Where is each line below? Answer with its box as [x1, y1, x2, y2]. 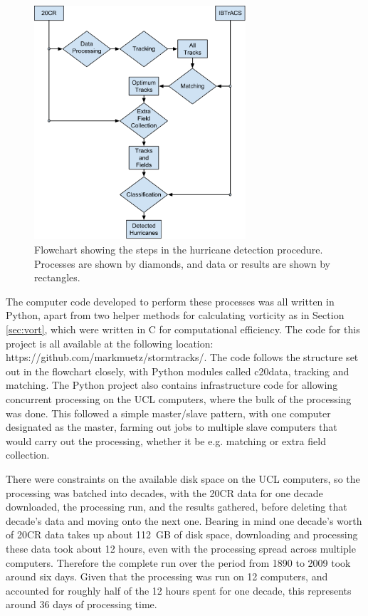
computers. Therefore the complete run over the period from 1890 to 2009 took [6, 555, 351, 570]
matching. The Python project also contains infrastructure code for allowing [6, 377, 338, 392]
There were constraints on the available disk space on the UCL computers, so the [6, 471, 360, 486]
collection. [6, 447, 50, 462]
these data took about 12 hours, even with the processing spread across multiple [6, 541, 356, 555]
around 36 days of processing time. [6, 597, 157, 612]
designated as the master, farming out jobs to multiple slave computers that [6, 419, 337, 434]
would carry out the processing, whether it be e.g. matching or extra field [6, 433, 326, 448]
